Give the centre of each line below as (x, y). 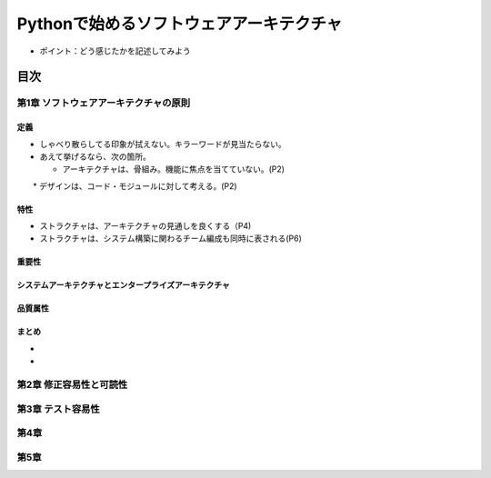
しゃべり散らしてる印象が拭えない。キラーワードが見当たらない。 (163, 144)
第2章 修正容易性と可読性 (72, 384)
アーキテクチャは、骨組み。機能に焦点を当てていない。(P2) (174, 169)
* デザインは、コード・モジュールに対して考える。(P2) (135, 185)
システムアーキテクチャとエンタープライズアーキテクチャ (124, 285)
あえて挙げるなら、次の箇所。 (95, 156)
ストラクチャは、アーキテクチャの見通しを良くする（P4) (145, 226)
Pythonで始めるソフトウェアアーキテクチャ (180, 24)
